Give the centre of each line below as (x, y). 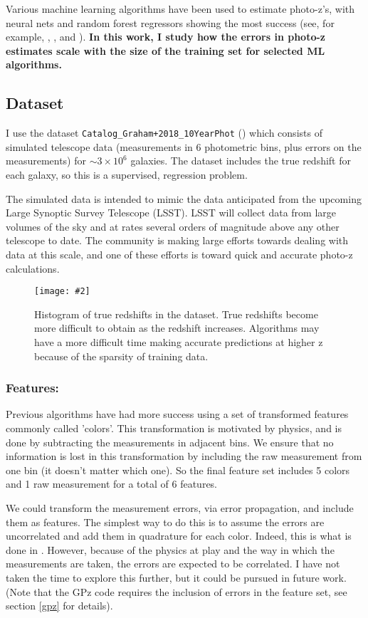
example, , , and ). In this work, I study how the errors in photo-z (165, 37)
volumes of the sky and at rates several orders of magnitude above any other (173, 226)
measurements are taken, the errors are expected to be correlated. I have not (173, 564)
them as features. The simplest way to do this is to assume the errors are (165, 522)
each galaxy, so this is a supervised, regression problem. (127, 175)
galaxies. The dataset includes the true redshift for (241, 161)
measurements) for (46, 161)
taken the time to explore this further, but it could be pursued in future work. (176, 577)
